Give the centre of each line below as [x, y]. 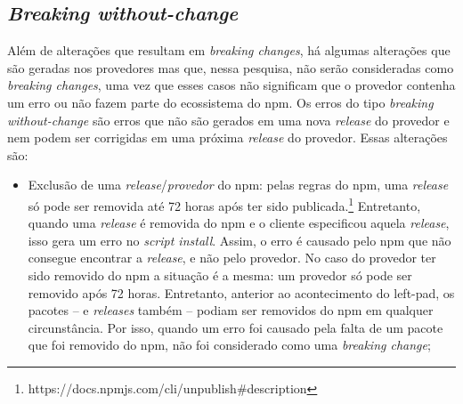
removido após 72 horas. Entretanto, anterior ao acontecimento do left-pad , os [241, 292]
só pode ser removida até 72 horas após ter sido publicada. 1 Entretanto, [224, 204]
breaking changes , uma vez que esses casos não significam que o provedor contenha [231, 85]
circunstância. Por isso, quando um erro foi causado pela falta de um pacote [236, 327]
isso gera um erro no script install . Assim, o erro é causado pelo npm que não [240, 240]
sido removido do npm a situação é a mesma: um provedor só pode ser [220, 275]
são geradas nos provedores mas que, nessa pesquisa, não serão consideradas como [231, 67]
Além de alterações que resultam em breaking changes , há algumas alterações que [229, 50]
